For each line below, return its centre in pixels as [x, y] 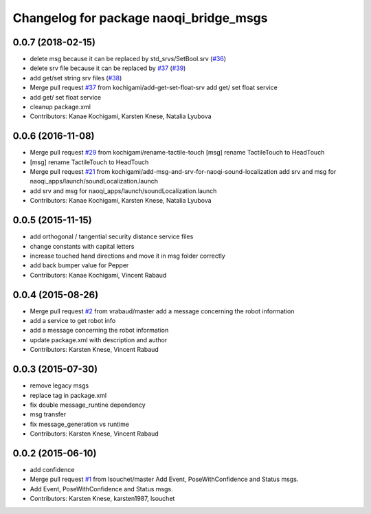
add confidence [52, 469]
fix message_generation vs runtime [80, 424]
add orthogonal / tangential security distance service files [112, 236]
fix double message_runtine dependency [88, 405]
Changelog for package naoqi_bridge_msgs [140, 18]
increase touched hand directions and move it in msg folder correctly [128, 256]
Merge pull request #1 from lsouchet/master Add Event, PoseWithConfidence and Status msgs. [164, 479]
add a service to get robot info [73, 321]
